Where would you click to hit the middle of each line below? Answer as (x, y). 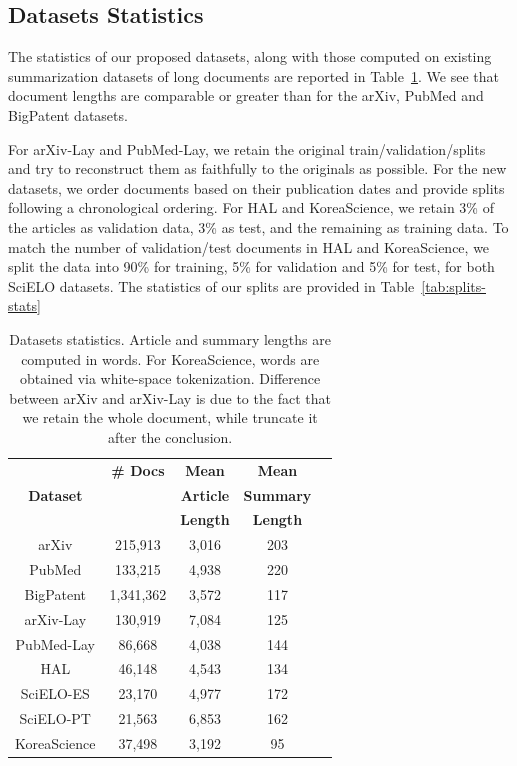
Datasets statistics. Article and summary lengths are (170, 338)
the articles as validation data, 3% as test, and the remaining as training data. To (258, 226)
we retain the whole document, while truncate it (170, 417)
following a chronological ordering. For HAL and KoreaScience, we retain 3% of (251, 207)
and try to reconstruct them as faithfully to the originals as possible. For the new (257, 168)
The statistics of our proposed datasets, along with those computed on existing (250, 56)
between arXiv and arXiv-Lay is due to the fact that (170, 397)
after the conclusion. (170, 436)
